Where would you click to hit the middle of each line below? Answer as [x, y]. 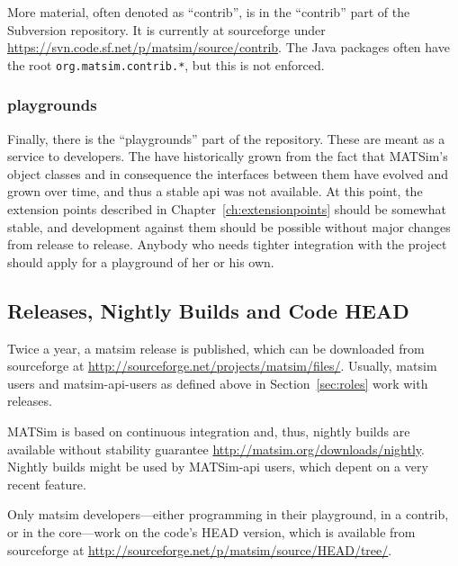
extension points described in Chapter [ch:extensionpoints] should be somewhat [227, 209]
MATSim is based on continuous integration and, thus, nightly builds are [209, 431]
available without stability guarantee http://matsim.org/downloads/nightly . [216, 449]
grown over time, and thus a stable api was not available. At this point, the [215, 191]
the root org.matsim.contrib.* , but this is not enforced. [166, 64]
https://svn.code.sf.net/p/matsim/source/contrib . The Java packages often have [229, 47]
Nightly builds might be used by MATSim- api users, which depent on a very [218, 467]
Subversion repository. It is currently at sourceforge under [166, 29]
